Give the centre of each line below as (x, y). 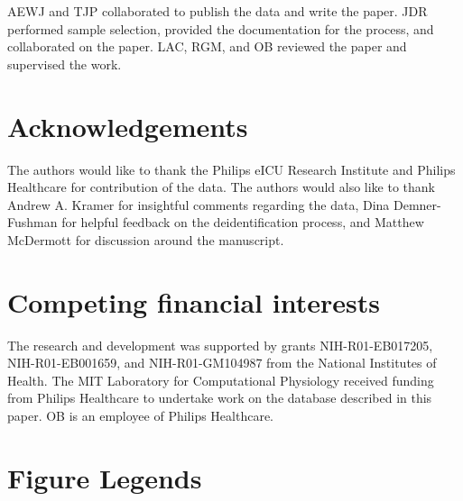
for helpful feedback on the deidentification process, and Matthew (243, 222)
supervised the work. (65, 64)
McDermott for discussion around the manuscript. (146, 239)
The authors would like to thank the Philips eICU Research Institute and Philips (231, 169)
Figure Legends (105, 477)
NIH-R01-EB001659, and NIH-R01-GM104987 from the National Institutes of (222, 363)
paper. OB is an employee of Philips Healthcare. (141, 415)
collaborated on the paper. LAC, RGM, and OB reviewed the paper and (207, 46)
